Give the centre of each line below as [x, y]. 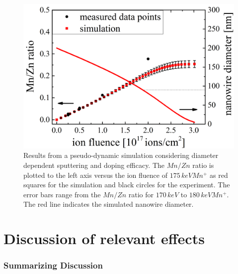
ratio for [141, 194]
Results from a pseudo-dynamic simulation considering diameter [121, 155]
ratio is [203, 165]
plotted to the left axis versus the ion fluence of [95, 175]
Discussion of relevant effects [104, 238]
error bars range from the [62, 194]
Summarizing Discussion [53, 265]
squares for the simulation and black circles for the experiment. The [127, 185]
